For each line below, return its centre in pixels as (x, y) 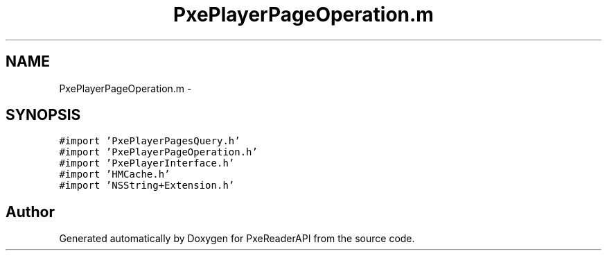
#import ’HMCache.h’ (115, 174)
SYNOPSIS (43, 115)
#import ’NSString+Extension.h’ (147, 186)
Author (30, 212)
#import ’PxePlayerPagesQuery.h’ (150, 141)
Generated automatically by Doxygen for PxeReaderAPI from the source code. (237, 239)
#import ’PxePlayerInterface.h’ (147, 163)
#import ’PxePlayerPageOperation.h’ (158, 152)
